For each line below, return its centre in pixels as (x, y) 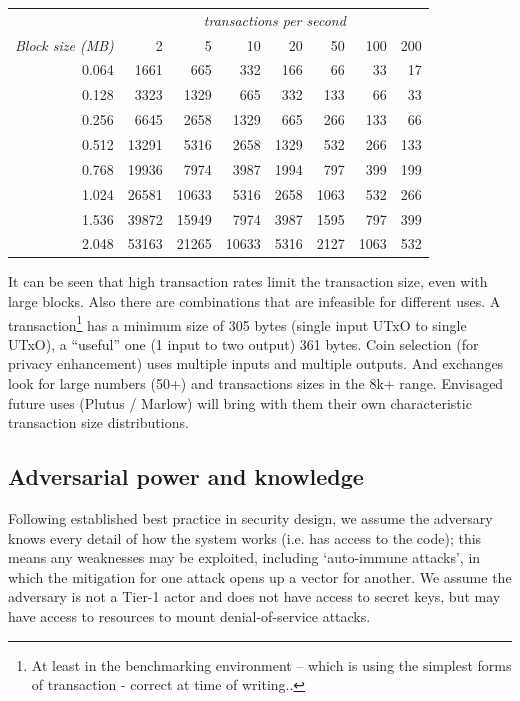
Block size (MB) (64, 44)
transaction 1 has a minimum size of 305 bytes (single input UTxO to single (237, 323)
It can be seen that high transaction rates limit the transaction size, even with (248, 281)
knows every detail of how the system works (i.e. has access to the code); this (245, 537)
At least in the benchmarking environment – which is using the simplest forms (271, 664)
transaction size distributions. (98, 422)
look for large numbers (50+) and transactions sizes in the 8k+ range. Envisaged (256, 383)
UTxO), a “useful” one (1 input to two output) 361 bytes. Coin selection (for (243, 343)
